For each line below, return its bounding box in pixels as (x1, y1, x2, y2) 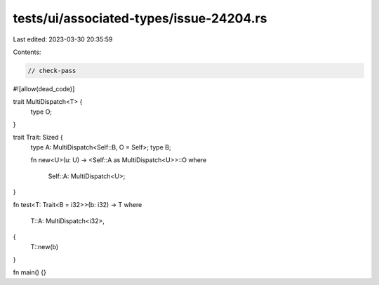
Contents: (13, 48, 41, 56)
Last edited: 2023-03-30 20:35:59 (13, 35, 113, 44)
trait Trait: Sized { (13, 133, 63, 142)
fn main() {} (13, 268, 47, 277)
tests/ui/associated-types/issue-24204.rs (13, 11, 267, 26)
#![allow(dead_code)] (13, 84, 75, 93)
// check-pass (27, 67, 77, 74)
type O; (30, 107, 53, 116)
